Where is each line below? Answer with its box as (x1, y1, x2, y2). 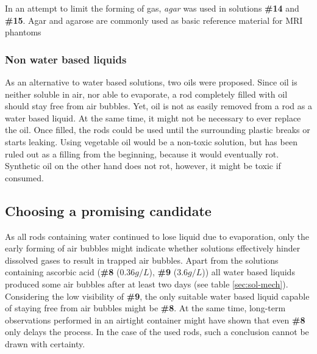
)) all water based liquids (202, 265, 295, 278)
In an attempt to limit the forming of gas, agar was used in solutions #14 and (5, 2, 299, 14)
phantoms (5, 26, 41, 38)
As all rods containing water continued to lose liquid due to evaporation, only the (5, 229, 309, 242)
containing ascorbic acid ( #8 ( (5, 265, 120, 278)
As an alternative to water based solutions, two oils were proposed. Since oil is (5, 76, 297, 88)
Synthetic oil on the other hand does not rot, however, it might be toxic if (5, 159, 281, 172)
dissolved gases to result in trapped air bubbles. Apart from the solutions (5, 253, 279, 266)
